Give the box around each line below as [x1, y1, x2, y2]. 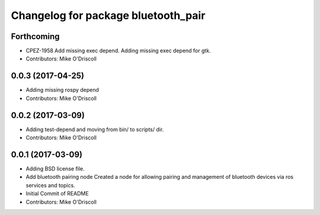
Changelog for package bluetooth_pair [11, 9, 206, 22]
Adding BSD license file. [25, 165, 85, 172]
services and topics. [25, 181, 75, 189]
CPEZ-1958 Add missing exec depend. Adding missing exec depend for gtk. [25, 47, 211, 54]
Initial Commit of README [25, 190, 89, 197]
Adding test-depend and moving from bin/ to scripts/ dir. [25, 126, 164, 133]
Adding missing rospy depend [25, 86, 99, 94]
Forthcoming [11, 31, 60, 41]
